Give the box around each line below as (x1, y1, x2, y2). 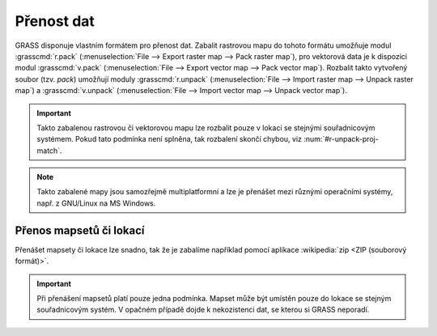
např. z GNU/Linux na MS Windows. (36, 198, 156, 208)
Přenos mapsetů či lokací (15, 223, 145, 237)
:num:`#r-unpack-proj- (303, 134, 380, 144)
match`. (36, 146, 62, 155)
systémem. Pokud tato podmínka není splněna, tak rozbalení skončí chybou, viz (36, 134, 303, 144)
